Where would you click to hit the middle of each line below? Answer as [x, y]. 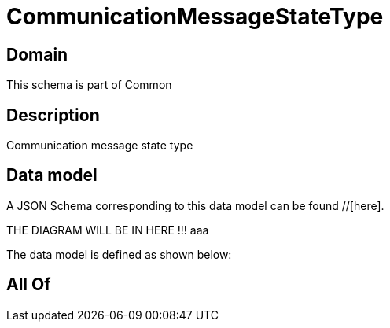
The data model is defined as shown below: [119, 254]
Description [53, 115]
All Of [29, 285]
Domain [37, 54]
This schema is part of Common [89, 85]
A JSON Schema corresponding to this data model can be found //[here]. [195, 205]
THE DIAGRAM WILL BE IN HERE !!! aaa [108, 230]
